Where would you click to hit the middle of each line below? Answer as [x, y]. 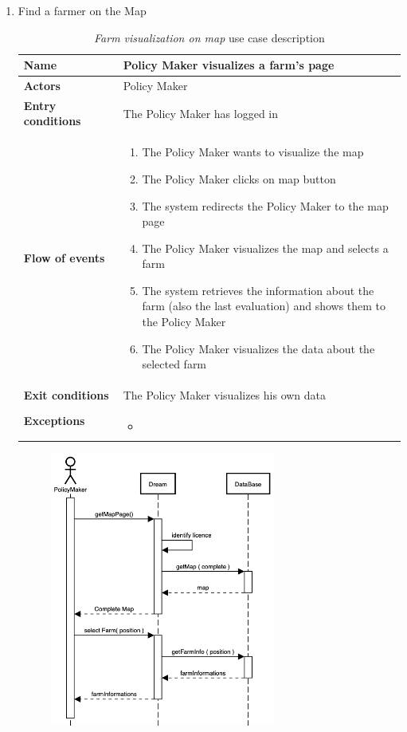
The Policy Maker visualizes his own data [225, 395]
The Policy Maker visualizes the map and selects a [265, 248]
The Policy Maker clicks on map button [239, 178]
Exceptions [54, 420]
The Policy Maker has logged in [201, 113]
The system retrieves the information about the [258, 290]
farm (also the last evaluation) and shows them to [264, 306]
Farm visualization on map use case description [209, 37]
